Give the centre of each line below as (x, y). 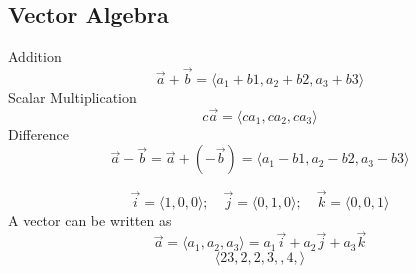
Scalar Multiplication (72, 97)
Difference (38, 133)
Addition (35, 56)
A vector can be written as (90, 219)
